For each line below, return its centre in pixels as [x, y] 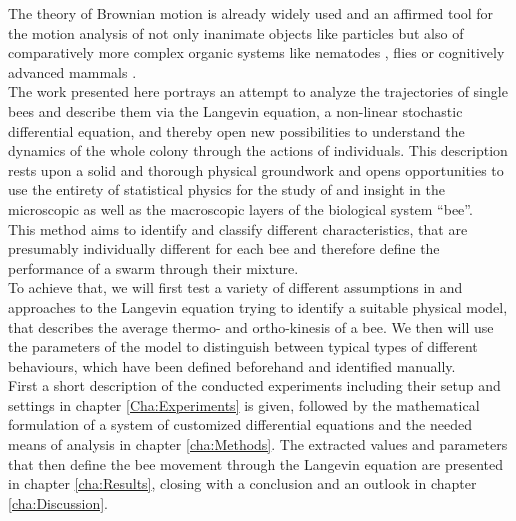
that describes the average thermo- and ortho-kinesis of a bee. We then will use [251, 326]
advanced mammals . [72, 71]
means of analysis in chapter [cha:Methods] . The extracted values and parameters [258, 444]
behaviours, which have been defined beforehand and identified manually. [232, 365]
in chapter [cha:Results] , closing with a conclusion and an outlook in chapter [242, 483]
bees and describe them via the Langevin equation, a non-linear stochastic [235, 110]
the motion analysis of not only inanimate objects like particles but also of [236, 32]
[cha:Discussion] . [58, 502]
